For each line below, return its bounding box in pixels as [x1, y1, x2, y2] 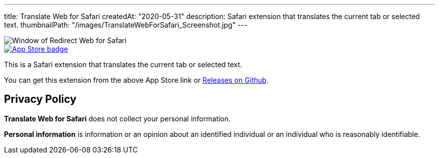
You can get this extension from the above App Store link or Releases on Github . [4, 76, 269, 84]
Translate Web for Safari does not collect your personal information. [4, 114, 231, 123]
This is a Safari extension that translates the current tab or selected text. [4, 60, 243, 69]
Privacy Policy [4, 93, 77, 106]
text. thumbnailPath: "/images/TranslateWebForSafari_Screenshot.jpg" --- [4, 21, 248, 29]
